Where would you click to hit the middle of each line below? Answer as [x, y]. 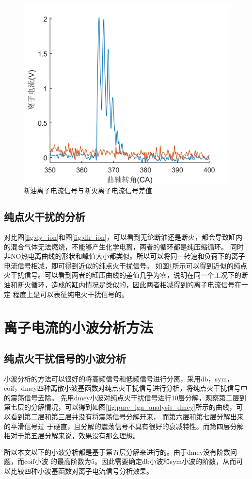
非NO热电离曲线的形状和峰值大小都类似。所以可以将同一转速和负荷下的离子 [125, 256]
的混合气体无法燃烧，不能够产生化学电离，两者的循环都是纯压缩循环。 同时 [124, 246]
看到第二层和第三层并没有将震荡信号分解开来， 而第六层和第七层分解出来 [127, 417]
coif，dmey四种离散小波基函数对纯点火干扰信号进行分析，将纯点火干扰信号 [122, 388]
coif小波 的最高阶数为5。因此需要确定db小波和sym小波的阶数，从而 [130, 461]
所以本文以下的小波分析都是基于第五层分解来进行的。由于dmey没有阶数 [117, 452]
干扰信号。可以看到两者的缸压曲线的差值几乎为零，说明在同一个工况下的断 [129, 275]
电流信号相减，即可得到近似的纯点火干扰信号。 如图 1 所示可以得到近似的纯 [122, 265]
